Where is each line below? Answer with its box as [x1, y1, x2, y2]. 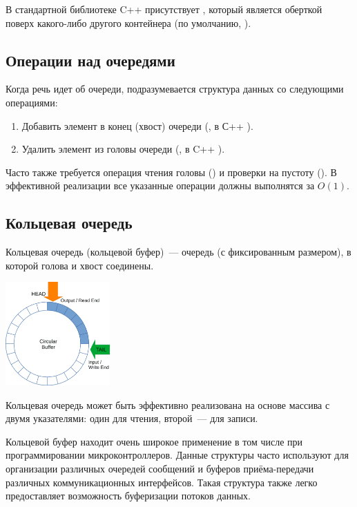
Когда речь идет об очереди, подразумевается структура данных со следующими [6, 82, 344, 96]
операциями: [6, 95, 58, 109]
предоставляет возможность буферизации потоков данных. [6, 488, 251, 503]
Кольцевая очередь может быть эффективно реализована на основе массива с [6, 397, 330, 412]
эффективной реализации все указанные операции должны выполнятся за [6, 178, 315, 193]
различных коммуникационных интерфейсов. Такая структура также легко [6, 475, 318, 489]
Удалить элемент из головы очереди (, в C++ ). [21, 142, 225, 156]
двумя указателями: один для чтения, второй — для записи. [6, 411, 258, 425]
